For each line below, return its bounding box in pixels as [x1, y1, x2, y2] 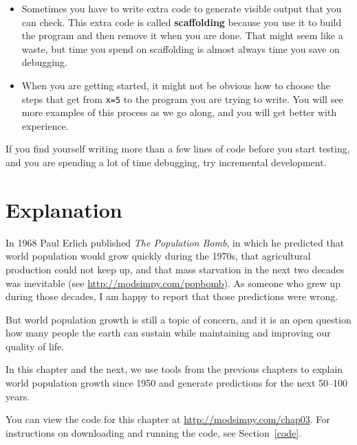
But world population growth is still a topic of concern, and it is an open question [6, 312, 351, 326]
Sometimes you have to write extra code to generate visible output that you [21, 1, 342, 15]
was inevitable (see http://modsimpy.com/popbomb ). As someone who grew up [6, 275, 340, 290]
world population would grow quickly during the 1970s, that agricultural [6, 249, 311, 263]
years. [6, 389, 30, 403]
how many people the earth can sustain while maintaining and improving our [6, 326, 331, 340]
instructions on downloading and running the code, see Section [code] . [6, 425, 302, 440]
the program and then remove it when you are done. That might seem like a [21, 28, 343, 43]
